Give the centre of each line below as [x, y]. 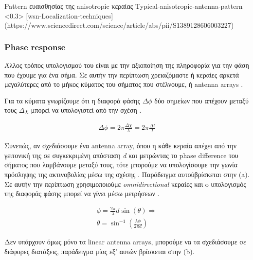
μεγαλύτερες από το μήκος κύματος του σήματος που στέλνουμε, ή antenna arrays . [124, 84]
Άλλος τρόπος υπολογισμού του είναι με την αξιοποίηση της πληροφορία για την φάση [127, 65]
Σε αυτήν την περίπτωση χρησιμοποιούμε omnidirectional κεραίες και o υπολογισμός [125, 184]
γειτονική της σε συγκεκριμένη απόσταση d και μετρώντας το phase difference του [121, 155]
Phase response [35, 47]
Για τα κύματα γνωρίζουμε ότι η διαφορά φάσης [72, 100]
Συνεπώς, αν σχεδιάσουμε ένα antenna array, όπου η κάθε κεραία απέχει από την [121, 146]
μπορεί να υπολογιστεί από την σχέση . [86, 110]
